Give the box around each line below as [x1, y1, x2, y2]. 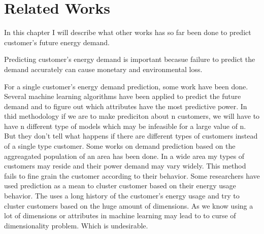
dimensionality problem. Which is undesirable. [4, 220, 148, 230]
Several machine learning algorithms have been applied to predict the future [4, 91, 241, 102]
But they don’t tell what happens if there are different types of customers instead [4, 130, 258, 141]
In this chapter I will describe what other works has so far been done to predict [4, 27, 251, 38]
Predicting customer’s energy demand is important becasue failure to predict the [4, 54, 255, 64]
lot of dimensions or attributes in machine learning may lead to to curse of [4, 210, 236, 221]
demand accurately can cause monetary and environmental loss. [4, 63, 203, 74]
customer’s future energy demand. [4, 37, 110, 47]
